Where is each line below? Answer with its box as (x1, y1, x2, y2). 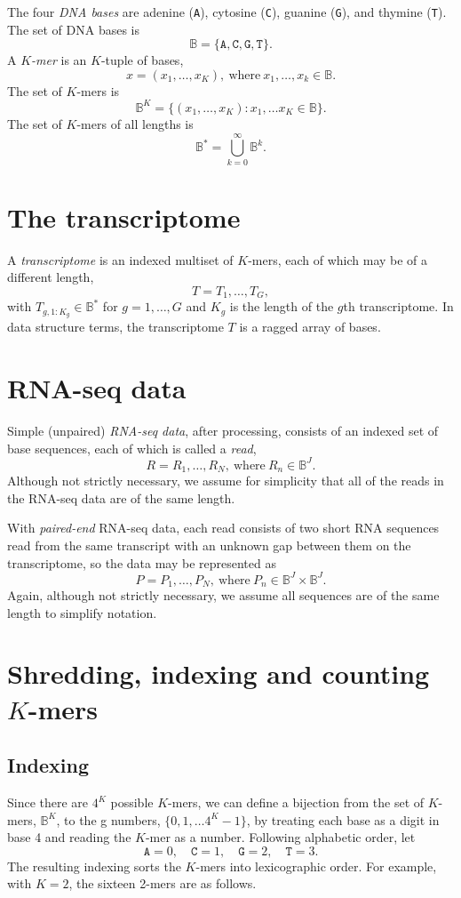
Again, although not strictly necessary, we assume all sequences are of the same (7, 586, 440, 605)
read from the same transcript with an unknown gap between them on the (7, 535, 411, 554)
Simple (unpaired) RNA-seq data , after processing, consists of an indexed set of (7, 421, 439, 439)
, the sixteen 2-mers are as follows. (68, 874, 257, 893)
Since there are (7, 793, 89, 812)
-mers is (76, 81, 120, 100)
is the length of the (229, 297, 334, 316)
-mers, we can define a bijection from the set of (168, 793, 425, 812)
